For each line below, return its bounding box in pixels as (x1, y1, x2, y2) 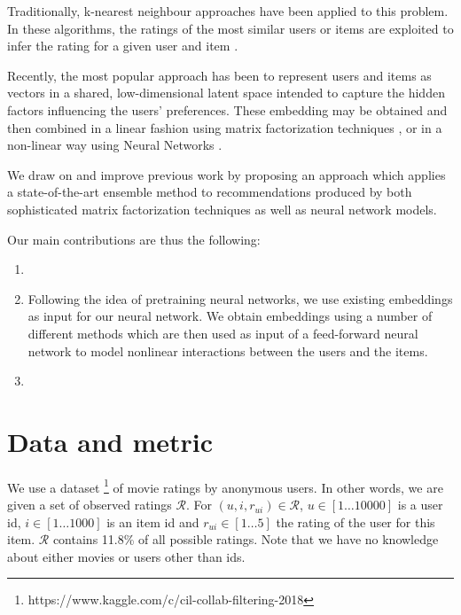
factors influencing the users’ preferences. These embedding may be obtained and (7, 100, 448, 119)
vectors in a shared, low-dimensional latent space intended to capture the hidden (7, 83, 445, 102)
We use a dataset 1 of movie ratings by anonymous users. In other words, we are (7, 475, 443, 496)
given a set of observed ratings (7, 495, 172, 514)
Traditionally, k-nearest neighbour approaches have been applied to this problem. (7, 2, 449, 19)
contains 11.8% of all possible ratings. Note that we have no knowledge (52, 530, 439, 549)
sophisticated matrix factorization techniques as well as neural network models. (7, 199, 437, 218)
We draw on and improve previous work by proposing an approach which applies (7, 165, 446, 183)
